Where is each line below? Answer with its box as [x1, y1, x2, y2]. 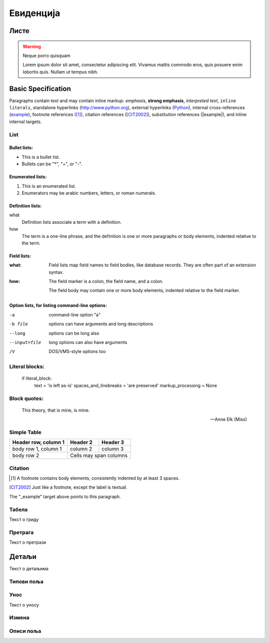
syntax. [48, 269, 64, 275]
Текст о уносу [9, 601, 39, 608]
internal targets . [9, 118, 42, 125]
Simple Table [9, 429, 42, 436]
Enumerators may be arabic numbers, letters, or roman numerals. [21, 190, 156, 196]
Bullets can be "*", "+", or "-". [21, 161, 82, 167]
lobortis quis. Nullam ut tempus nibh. [22, 69, 98, 75]
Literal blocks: [9, 363, 45, 370]
